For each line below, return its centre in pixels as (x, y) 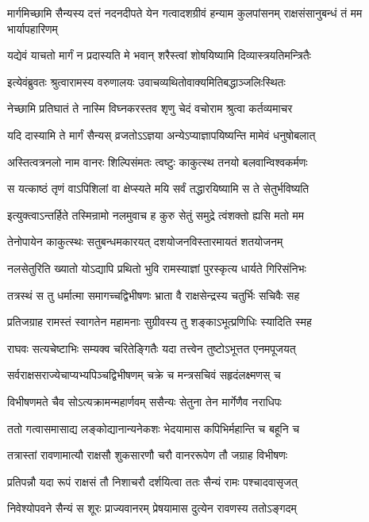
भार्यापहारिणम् (33, 28)
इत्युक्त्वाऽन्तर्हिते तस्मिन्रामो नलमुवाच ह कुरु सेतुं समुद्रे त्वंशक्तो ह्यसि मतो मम (156, 215)
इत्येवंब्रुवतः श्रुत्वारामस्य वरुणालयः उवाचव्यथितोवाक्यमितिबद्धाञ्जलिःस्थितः (146, 81)
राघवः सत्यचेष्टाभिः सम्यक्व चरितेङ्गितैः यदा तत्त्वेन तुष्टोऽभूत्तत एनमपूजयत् (152, 348)
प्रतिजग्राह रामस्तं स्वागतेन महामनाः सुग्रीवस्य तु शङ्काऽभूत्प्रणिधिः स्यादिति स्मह (160, 322)
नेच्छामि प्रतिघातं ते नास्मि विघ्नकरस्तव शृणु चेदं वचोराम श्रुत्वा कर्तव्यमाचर (150, 108)
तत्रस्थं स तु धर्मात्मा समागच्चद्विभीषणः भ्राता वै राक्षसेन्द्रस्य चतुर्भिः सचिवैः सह (154, 295)
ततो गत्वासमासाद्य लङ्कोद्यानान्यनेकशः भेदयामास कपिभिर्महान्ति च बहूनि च (154, 428)
